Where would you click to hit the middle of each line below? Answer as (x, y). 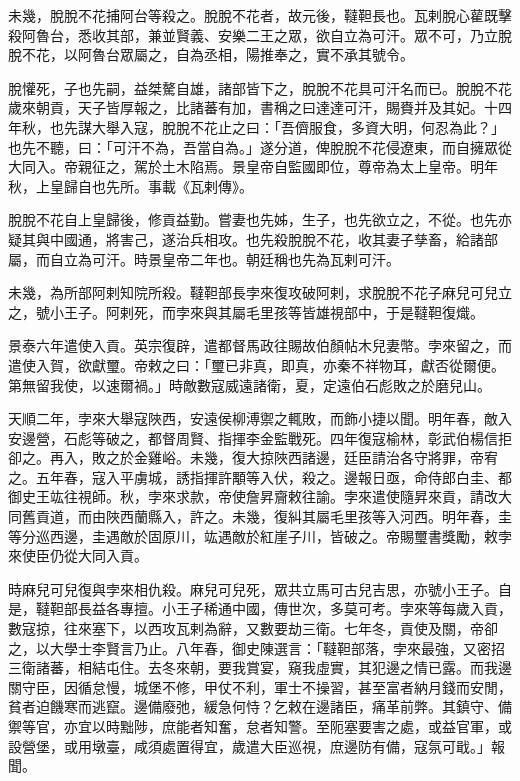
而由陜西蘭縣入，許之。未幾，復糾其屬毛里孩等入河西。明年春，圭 (294, 516)
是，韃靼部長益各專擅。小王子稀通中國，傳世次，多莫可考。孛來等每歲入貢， (260, 608)
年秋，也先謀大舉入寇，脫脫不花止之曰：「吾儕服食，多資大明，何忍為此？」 (256, 126)
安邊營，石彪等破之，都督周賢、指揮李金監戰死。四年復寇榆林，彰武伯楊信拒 (260, 437)
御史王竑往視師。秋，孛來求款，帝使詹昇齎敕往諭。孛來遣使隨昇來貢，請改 (253, 496)
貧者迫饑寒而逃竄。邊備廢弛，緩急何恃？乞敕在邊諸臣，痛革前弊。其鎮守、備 (260, 706)
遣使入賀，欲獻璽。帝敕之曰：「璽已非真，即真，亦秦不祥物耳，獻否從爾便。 (256, 364)
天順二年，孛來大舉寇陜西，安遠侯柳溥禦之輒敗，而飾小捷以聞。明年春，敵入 (260, 418)
